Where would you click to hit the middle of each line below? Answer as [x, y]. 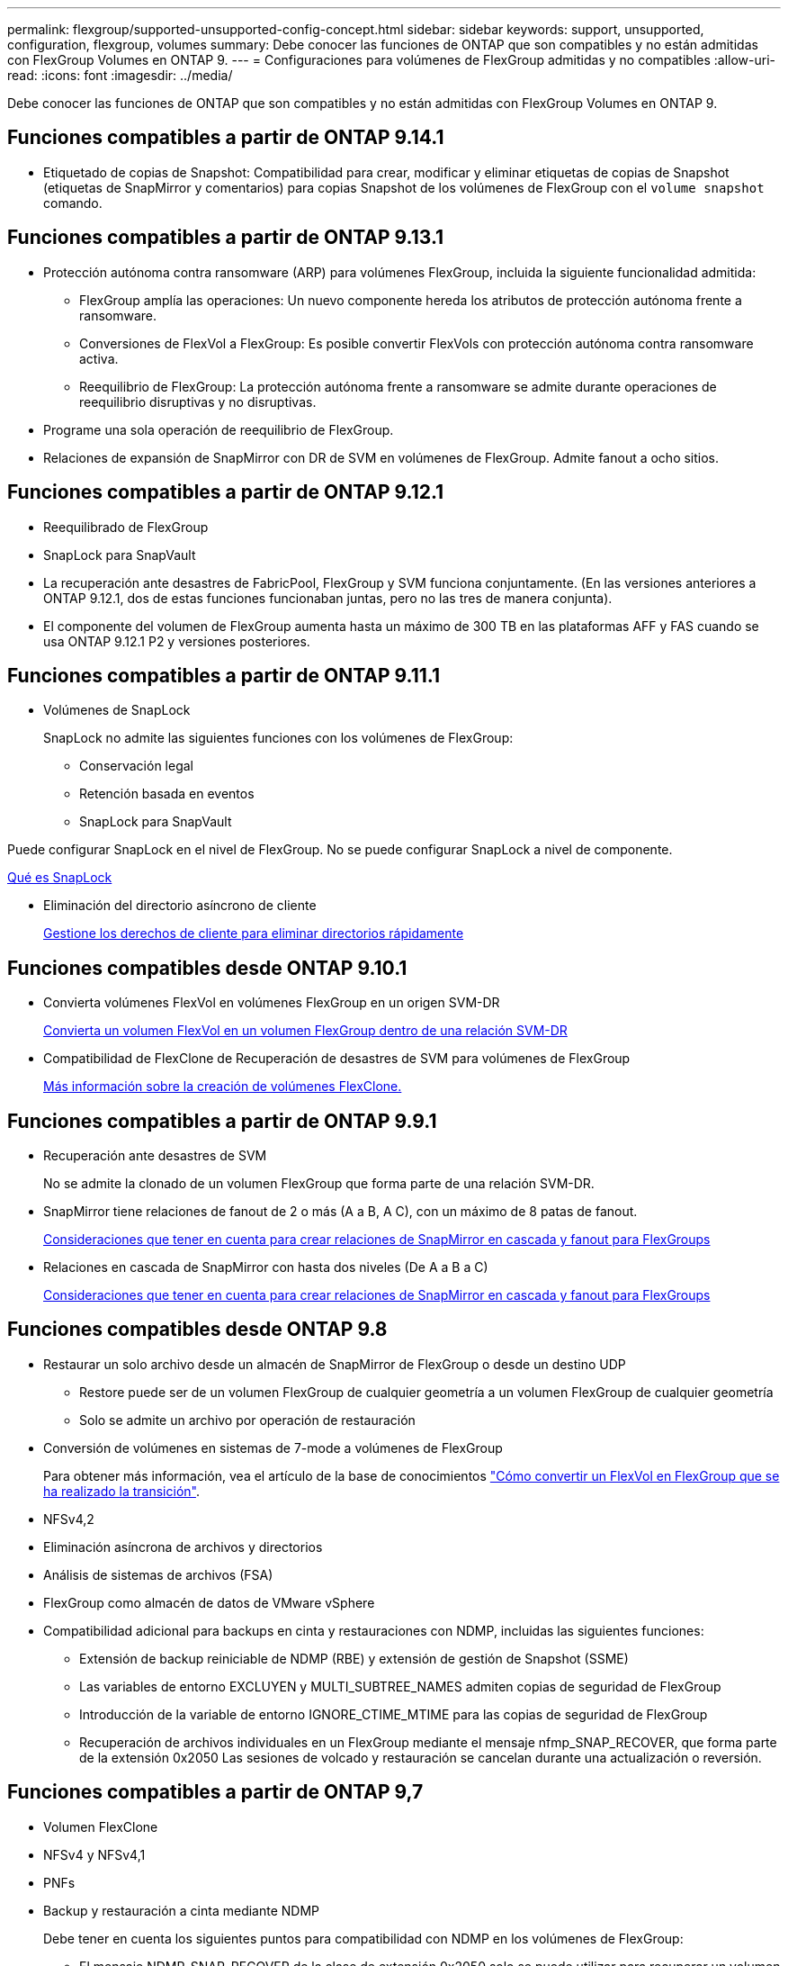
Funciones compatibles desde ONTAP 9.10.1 [207, 968]
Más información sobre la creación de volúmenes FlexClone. [223, 1087]
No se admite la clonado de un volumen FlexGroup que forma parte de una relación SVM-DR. [319, 1184]
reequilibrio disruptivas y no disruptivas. [198, 401]
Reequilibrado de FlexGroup [126, 527]
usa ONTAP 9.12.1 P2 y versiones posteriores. [177, 641]
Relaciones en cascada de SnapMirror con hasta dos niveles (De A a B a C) [266, 1267]
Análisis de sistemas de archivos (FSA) [158, 1574]
